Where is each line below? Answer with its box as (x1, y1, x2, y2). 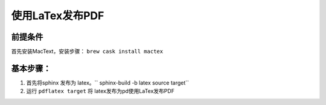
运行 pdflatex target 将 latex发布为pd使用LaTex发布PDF (26, 88, 175, 95)
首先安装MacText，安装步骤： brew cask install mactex (11, 48, 163, 55)
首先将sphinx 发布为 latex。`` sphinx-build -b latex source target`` (26, 79, 190, 86)
